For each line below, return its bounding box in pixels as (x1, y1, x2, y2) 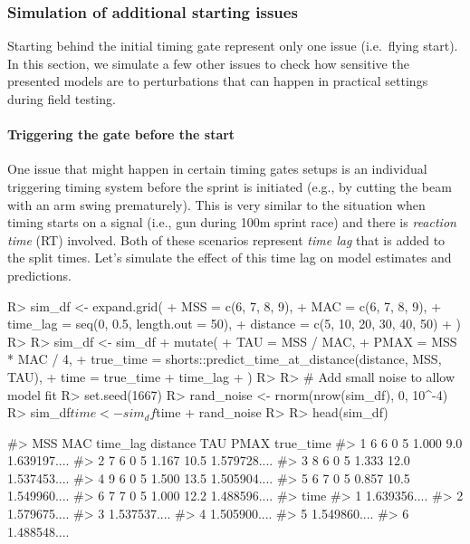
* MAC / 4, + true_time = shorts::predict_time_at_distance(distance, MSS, (7, 349, 442, 368)
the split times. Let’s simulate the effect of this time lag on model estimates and (7, 248, 452, 267)
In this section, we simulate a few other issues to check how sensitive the (7, 53, 409, 72)
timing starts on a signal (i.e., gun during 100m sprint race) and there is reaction (7, 213, 456, 232)
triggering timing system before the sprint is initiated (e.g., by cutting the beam (7, 177, 452, 196)
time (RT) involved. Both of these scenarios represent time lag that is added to (7, 230, 446, 249)
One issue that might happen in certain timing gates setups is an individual (7, 159, 427, 178)
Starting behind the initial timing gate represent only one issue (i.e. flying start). (7, 36, 458, 55)
